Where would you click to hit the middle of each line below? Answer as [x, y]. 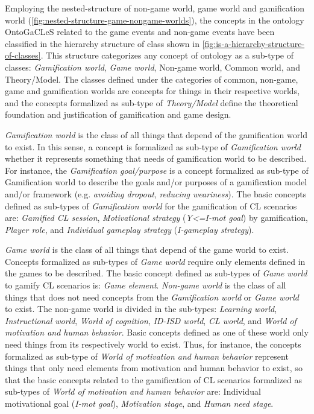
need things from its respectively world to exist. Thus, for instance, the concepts [153, 344]
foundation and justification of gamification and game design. [118, 114]
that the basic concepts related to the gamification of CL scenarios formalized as [153, 379]
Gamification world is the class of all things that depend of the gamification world [156, 134]
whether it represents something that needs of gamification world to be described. [156, 158]
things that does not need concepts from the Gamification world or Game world [152, 297]
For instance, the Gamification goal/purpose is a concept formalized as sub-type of [157, 170]
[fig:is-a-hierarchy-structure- [253, 43]
